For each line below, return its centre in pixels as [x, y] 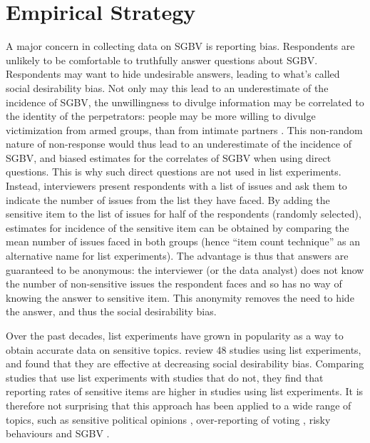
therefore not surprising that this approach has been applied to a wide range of [179, 405]
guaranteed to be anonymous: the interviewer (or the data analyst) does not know [185, 269]
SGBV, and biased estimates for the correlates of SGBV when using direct [169, 157]
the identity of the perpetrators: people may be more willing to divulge [161, 116]
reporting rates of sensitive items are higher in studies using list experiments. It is [185, 391]
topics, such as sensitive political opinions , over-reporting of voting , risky [168, 419]
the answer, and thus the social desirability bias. [111, 311]
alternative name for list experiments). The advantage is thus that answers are [177, 256]
